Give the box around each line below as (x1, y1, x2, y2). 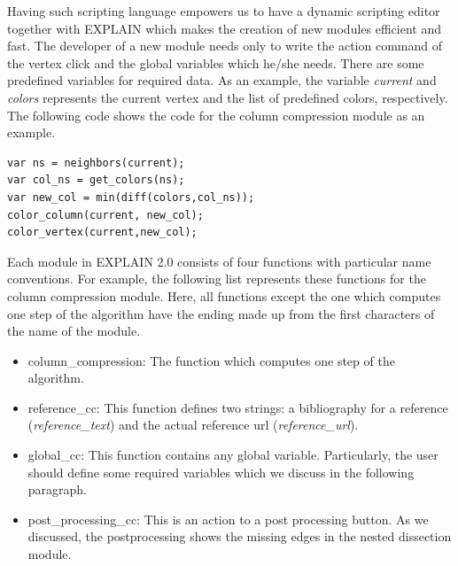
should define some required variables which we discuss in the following (27, 462, 415, 481)
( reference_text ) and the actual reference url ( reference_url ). (27, 415, 359, 434)
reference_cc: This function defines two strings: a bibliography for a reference (27, 398, 448, 416)
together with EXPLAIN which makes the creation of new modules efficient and (7, 19, 441, 37)
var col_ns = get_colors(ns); (7, 174, 185, 187)
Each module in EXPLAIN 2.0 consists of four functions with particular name (7, 252, 431, 270)
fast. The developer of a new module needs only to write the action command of (7, 36, 442, 55)
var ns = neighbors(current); (7, 156, 185, 169)
